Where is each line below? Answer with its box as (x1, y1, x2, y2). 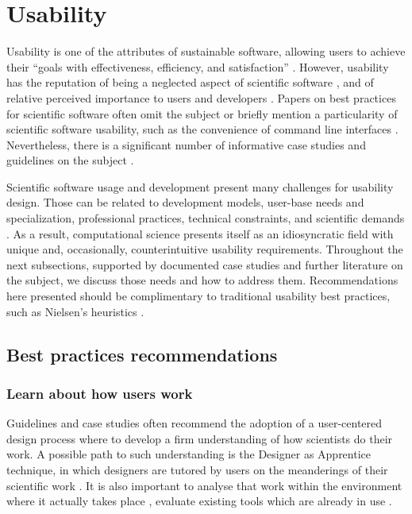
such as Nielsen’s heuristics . (6, 303, 144, 319)
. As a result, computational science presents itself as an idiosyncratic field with (6, 225, 394, 242)
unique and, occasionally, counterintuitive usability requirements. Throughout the (6, 241, 403, 257)
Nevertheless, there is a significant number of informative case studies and (6, 136, 366, 153)
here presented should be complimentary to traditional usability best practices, (6, 288, 391, 304)
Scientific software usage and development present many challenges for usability (6, 178, 394, 195)
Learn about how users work (6, 383, 193, 403)
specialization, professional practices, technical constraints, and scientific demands (6, 210, 405, 226)
